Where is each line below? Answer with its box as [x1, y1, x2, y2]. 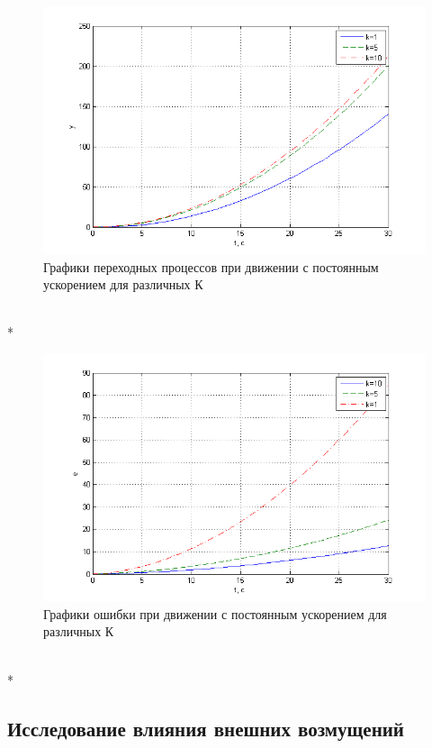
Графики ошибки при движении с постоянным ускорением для [43, 604, 387, 623]
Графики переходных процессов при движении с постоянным [43, 257, 379, 276]
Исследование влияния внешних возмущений [7, 714, 404, 742]
